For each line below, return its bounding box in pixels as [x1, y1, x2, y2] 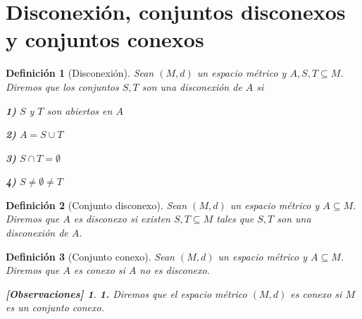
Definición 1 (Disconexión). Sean [6, 65, 154, 80]
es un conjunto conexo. [6, 300, 104, 315]
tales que [216, 211, 254, 226]
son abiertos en [46, 103, 113, 118]
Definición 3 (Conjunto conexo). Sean [6, 249, 175, 263]
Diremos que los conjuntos [6, 79, 119, 94]
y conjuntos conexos [6, 25, 204, 54]
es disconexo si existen [73, 211, 170, 226]
